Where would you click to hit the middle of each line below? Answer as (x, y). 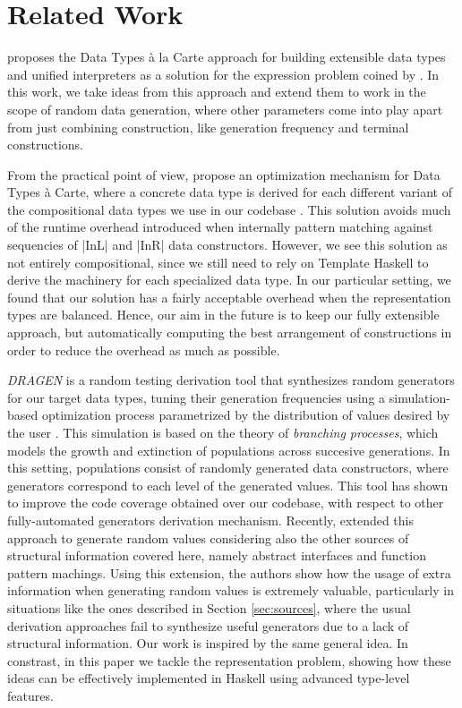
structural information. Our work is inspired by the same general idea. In (208, 643)
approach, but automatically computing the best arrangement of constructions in (230, 333)
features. (30, 695)
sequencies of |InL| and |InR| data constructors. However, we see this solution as (227, 245)
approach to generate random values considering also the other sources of (208, 537)
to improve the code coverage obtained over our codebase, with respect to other (226, 503)
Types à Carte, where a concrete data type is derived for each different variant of (230, 192)
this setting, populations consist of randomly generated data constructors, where (228, 468)
